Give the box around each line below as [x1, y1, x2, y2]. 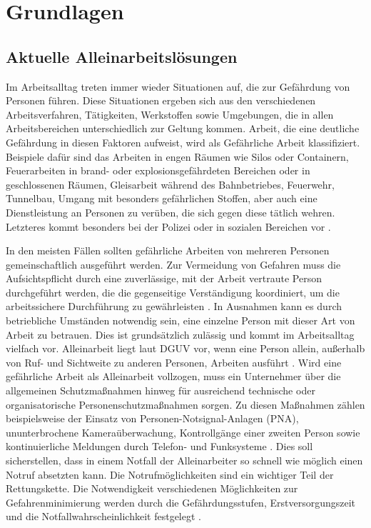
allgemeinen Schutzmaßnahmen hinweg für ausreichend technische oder [6, 383, 315, 398]
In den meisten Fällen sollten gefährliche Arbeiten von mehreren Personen [6, 243, 330, 258]
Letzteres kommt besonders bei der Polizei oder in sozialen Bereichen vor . [6, 219, 331, 234]
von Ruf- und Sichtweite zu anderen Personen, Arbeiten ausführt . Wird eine [6, 354, 342, 369]
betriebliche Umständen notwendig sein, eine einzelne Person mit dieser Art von [6, 313, 355, 328]
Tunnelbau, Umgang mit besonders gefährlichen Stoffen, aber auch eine [6, 191, 317, 206]
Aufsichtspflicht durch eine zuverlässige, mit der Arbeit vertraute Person [6, 271, 322, 286]
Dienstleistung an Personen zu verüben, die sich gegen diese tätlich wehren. [6, 204, 335, 219]
